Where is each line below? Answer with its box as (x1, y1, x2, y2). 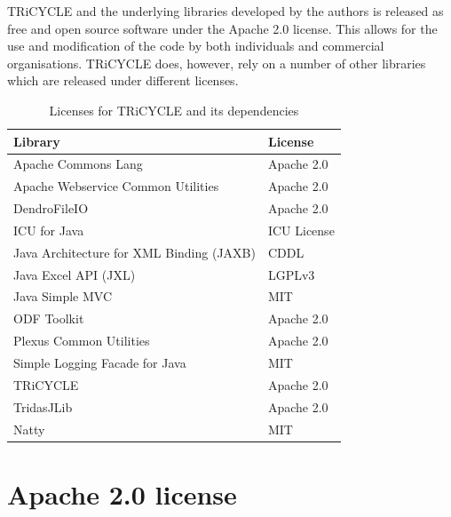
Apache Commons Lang (13, 155, 143, 173)
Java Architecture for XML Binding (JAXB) (13, 243, 256, 261)
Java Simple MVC (13, 287, 113, 306)
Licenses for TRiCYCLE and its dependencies (49, 100, 299, 119)
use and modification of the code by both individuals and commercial (7, 36, 384, 55)
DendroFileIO (13, 199, 89, 218)
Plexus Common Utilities (13, 331, 150, 350)
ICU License (267, 220, 335, 239)
